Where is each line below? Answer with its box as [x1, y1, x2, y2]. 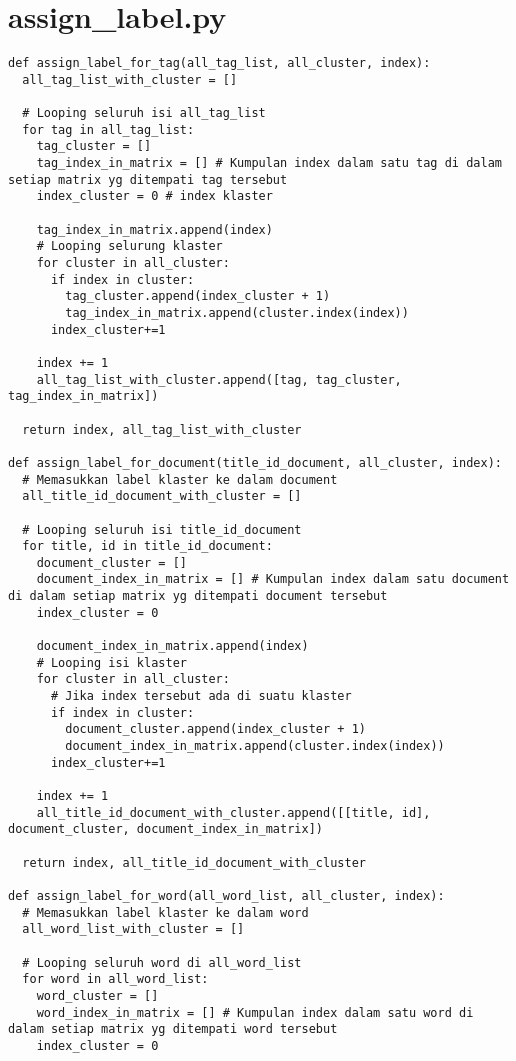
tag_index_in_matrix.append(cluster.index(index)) [65, 305, 409, 320]
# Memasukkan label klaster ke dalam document [22, 472, 338, 487]
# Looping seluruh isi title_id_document [22, 522, 302, 537]
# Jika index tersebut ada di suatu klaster [50, 689, 352, 704]
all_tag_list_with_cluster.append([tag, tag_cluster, [36, 372, 402, 387]
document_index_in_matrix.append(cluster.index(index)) [65, 739, 445, 754]
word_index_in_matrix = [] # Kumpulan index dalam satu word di [36, 1005, 474, 1020]
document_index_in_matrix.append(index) [36, 639, 309, 654]
